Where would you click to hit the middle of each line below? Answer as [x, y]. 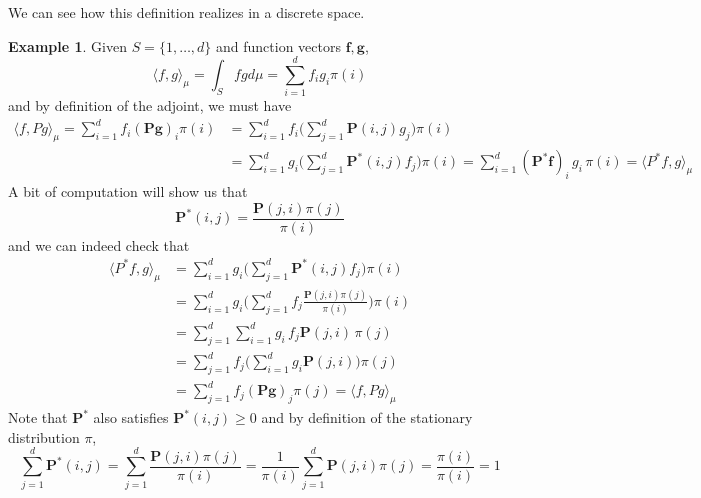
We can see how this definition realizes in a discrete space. [186, 12]
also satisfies [131, 417]
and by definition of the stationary [367, 417]
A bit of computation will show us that [128, 191]
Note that [38, 417]
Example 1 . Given [67, 45]
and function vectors [278, 45]
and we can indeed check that [99, 244]
